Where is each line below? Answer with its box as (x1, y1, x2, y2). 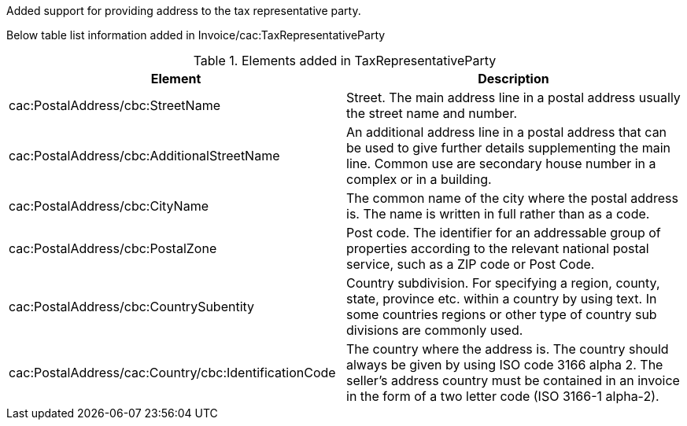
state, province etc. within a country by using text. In (346, 291, 657, 307)
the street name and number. (346, 105, 518, 121)
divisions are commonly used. (346, 322, 523, 338)
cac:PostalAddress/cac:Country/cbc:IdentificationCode (9, 365, 336, 380)
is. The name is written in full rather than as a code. (346, 206, 650, 222)
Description (478, 71, 549, 86)
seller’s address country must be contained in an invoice (346, 373, 680, 388)
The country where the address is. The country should (346, 341, 669, 357)
